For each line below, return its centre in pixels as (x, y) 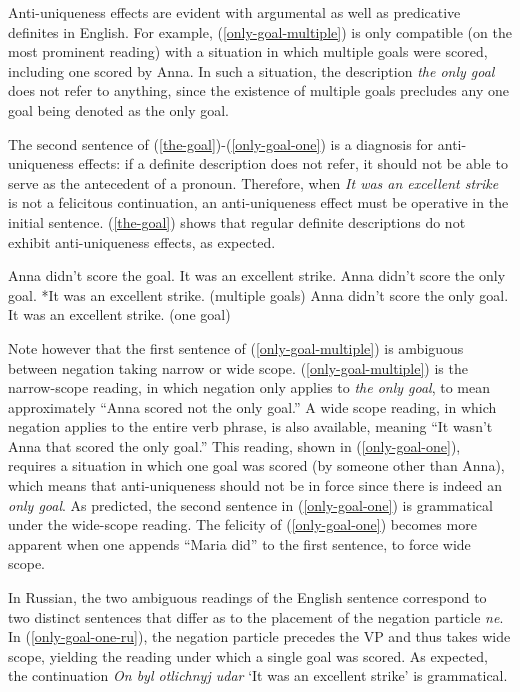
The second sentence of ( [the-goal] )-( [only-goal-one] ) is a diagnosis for (221, 143)
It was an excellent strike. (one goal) (119, 314)
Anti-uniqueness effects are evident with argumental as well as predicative (234, 12)
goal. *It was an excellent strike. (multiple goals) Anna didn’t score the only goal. (258, 294)
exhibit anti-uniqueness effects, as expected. (142, 241)
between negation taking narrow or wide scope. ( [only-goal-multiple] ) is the (238, 367)
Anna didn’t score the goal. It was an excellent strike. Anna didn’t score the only (257, 275)
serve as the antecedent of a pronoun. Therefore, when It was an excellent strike (253, 182)
